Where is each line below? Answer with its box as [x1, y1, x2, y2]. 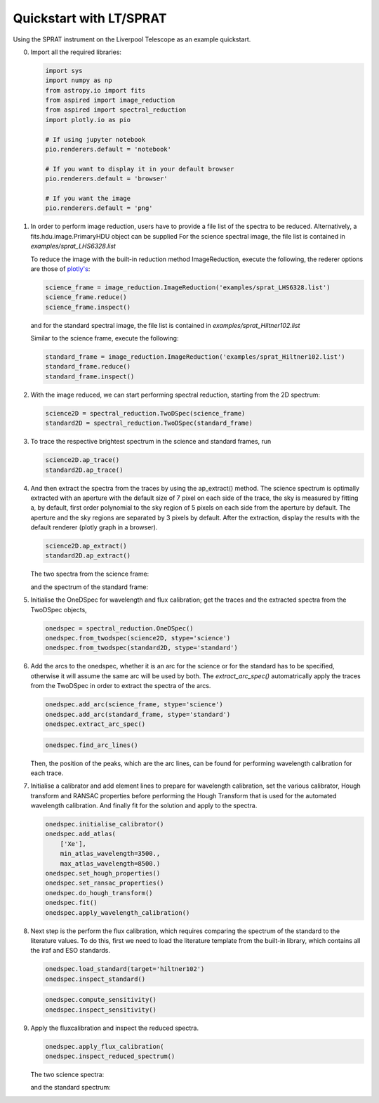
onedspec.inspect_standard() [45, 975, 146, 983]
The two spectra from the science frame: [30, 569, 149, 579]
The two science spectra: [30, 1071, 105, 1079]
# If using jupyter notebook [45, 136, 146, 143]
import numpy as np [45, 77, 112, 84]
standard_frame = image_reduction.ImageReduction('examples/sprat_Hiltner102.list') [45, 353, 345, 361]
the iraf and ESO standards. [30, 946, 110, 955]
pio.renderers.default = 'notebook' [45, 145, 172, 154]
